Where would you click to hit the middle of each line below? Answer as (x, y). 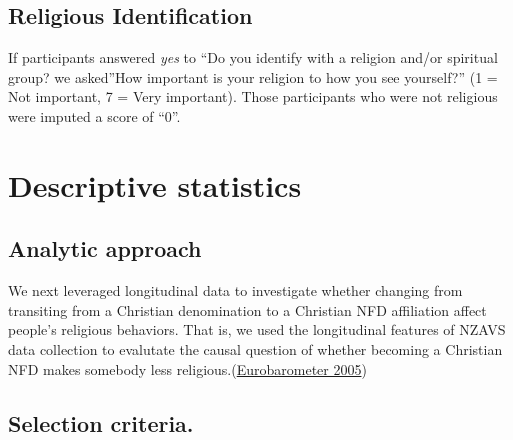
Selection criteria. (101, 422)
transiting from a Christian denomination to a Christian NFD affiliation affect (247, 309)
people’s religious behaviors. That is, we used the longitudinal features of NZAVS (257, 329)
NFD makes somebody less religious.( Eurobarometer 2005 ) (187, 368)
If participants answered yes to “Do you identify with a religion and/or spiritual (253, 57)
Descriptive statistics (155, 184)
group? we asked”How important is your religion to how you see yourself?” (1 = (253, 76)
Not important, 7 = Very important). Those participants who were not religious (253, 96)
